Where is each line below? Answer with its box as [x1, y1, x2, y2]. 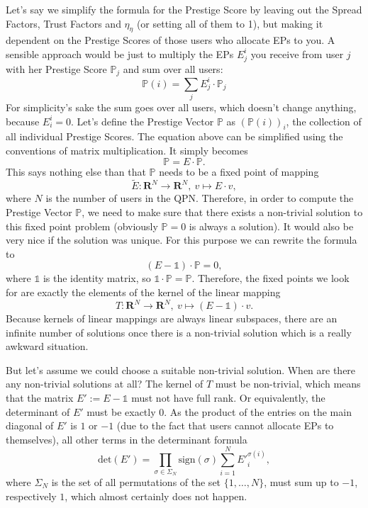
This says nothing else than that [6, 164, 146, 179]
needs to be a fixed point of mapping [159, 164, 319, 179]
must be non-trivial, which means [215, 376, 361, 391]
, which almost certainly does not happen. [65, 488, 247, 503]
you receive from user [250, 46, 344, 61]
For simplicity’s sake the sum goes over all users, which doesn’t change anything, [6, 100, 357, 114]
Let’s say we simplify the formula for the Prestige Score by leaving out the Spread [6, 2, 362, 16]
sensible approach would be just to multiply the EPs [6, 46, 234, 61]
